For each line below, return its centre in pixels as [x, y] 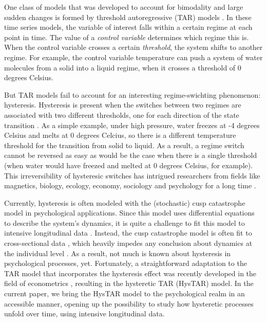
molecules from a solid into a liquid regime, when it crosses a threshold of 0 [123, 67]
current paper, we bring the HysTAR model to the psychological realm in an [125, 293]
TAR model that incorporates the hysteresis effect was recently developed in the [130, 273]
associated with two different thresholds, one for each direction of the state [122, 114]
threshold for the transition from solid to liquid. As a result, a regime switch [124, 145]
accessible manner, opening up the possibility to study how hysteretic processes [129, 303]
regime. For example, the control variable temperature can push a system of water [133, 57]
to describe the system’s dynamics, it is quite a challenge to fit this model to [125, 222]
